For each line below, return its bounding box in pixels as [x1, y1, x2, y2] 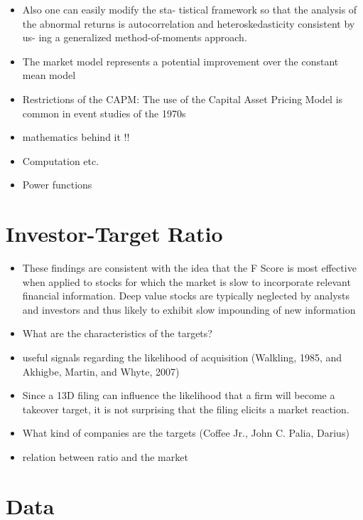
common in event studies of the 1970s [22, 105, 186, 120]
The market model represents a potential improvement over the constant [22, 53, 339, 68]
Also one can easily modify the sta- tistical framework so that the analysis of [22, 2, 357, 16]
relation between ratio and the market [22, 450, 188, 464]
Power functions [22, 177, 92, 192]
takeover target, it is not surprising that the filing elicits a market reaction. [22, 401, 350, 416]
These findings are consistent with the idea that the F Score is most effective [22, 260, 357, 275]
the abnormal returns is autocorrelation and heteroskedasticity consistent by [22, 16, 355, 31]
